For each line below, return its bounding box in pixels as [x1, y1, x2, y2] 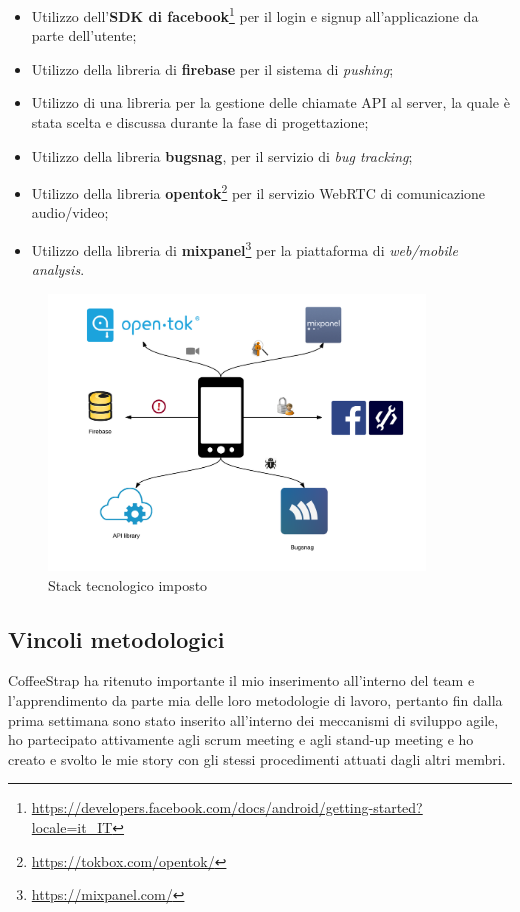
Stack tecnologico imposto [48, 574, 208, 595]
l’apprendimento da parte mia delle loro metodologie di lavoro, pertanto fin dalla [8, 690, 503, 711]
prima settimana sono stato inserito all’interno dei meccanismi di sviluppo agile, [8, 709, 499, 730]
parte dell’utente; [31, 25, 137, 46]
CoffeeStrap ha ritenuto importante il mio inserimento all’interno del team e [8, 670, 475, 691]
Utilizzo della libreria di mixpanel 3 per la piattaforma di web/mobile [31, 237, 458, 260]
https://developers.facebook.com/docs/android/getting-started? [31, 797, 423, 818]
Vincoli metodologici [8, 623, 225, 654]
